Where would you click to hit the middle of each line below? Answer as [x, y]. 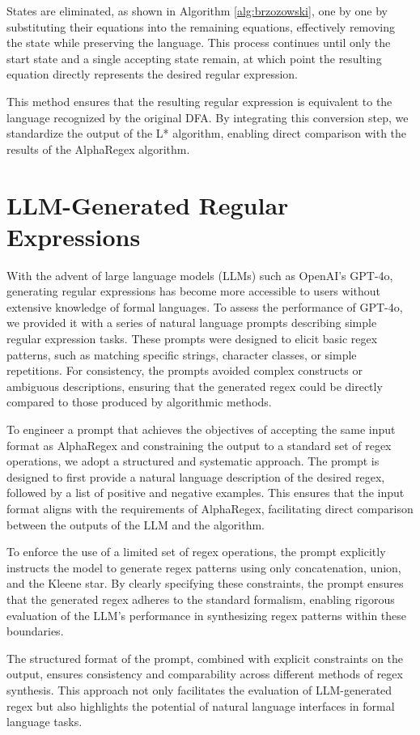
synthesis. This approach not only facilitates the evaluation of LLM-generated [199, 689]
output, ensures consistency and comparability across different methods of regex [205, 674]
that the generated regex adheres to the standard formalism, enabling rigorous [201, 599]
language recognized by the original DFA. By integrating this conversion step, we [208, 117]
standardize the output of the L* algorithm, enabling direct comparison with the [207, 133]
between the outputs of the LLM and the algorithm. [136, 524]
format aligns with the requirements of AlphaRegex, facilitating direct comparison [210, 508]
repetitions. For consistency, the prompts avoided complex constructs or [185, 370]
